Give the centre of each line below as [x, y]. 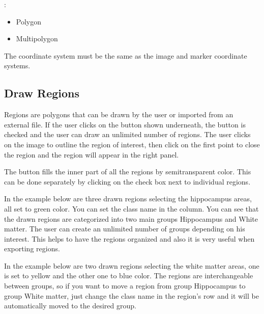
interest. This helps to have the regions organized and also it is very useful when [129, 238]
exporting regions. [32, 248]
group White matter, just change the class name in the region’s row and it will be [131, 295]
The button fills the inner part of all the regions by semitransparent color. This [128, 172]
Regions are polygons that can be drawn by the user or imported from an [119, 114]
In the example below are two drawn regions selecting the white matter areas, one [132, 265]
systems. [17, 66]
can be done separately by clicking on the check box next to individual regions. [127, 181]
